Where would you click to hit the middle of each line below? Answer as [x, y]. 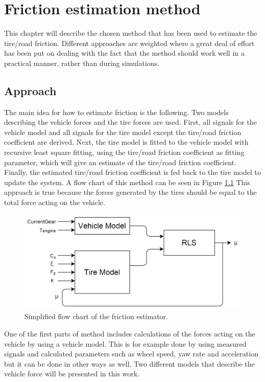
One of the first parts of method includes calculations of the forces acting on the [130, 333]
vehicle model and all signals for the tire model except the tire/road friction [123, 132]
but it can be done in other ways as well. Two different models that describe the [129, 363]
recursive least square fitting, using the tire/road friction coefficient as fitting [124, 152]
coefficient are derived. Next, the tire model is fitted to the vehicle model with [126, 142]
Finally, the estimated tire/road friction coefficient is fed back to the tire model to [132, 172]
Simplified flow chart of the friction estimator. [96, 316]
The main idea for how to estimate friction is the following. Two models [116, 112]
